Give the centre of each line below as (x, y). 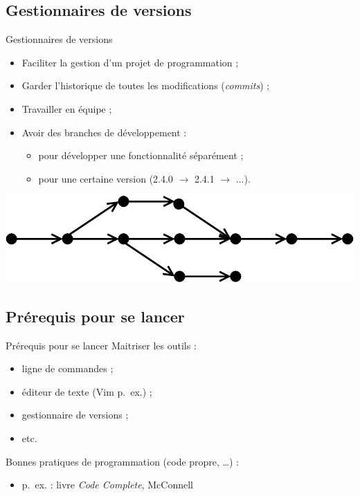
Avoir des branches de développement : (104, 132)
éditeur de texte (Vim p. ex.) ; (87, 391)
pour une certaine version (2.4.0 (106, 178)
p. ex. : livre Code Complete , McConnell (107, 485)
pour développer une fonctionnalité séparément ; (141, 155)
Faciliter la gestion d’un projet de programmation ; (130, 62)
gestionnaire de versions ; (75, 415)
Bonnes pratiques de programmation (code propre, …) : (122, 461)
